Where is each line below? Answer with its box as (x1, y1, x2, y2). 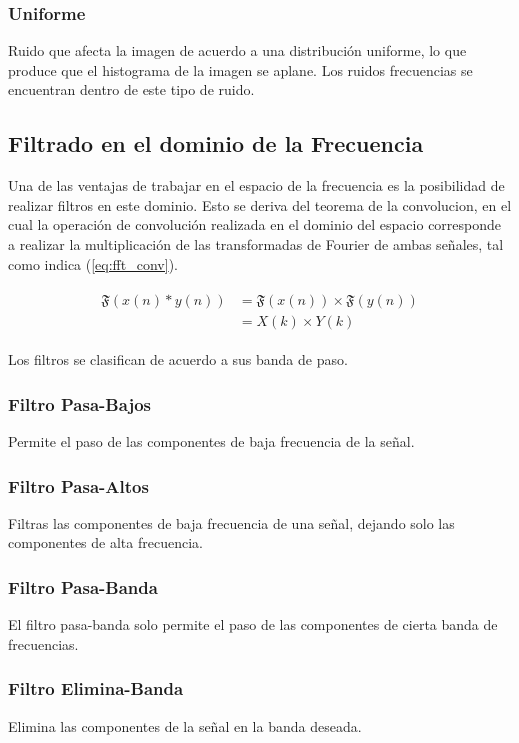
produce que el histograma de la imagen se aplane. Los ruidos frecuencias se (8, 59, 473, 80)
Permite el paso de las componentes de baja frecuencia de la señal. (8, 431, 415, 452)
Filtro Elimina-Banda (8, 676, 184, 701)
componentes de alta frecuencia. (8, 532, 203, 553)
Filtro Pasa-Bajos (8, 391, 151, 416)
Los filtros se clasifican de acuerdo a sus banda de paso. (8, 349, 348, 370)
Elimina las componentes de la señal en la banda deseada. (8, 715, 362, 736)
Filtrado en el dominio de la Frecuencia (8, 128, 424, 159)
